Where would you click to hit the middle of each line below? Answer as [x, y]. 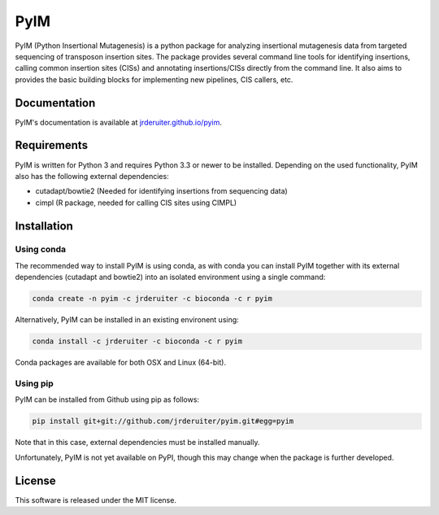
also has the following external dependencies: [92, 176]
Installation [44, 226]
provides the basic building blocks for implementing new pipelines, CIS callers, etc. [154, 79]
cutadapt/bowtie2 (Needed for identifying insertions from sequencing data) [161, 191]
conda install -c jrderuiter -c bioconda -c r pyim [137, 341]
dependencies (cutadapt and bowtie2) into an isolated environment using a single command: [170, 277]
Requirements [52, 145]
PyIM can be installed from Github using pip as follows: [107, 399]
